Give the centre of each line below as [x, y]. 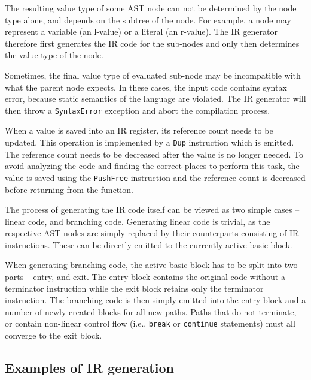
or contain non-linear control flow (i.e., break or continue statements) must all [150, 323]
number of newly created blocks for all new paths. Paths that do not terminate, [151, 311]
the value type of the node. [54, 55]
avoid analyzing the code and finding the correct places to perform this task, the [152, 166]
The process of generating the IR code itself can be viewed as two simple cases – [152, 209]
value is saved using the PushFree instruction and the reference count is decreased [155, 177]
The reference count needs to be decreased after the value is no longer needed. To [154, 154]
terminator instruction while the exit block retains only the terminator [134, 288]
